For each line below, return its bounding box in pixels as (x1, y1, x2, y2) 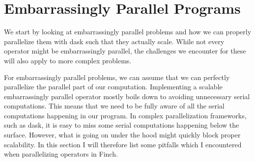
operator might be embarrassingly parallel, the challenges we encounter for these (4, 46, 246, 56)
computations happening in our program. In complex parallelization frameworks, (4, 110, 247, 120)
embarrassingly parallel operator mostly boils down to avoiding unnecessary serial (4, 91, 250, 101)
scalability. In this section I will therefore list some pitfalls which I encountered (4, 139, 242, 149)
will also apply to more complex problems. (4, 55, 132, 65)
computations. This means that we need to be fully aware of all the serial (4, 101, 225, 111)
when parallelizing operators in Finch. (4, 149, 118, 159)
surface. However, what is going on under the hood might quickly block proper (4, 130, 241, 140)
